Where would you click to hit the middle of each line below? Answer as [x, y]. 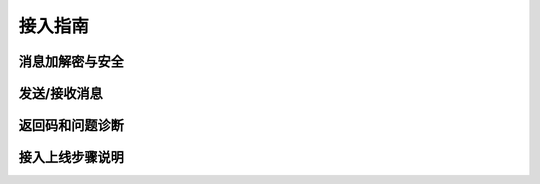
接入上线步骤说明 [71, 157]
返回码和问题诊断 [71, 125]
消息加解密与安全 [71, 61]
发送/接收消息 [61, 93]
